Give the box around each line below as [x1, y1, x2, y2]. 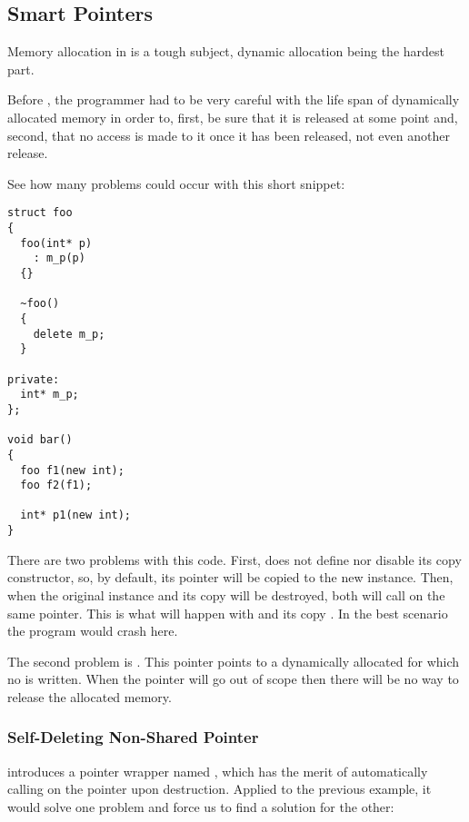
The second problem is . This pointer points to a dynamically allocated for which [7, 651, 460, 670]
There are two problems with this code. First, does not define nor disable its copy [7, 550, 462, 569]
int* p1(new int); [20, 509, 132, 522]
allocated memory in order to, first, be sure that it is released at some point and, [7, 107, 458, 126]
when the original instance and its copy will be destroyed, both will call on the [7, 585, 445, 604]
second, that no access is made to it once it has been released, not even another [7, 125, 450, 144]
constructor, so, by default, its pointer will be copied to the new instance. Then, [7, 568, 454, 587]
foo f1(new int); [20, 463, 125, 477]
